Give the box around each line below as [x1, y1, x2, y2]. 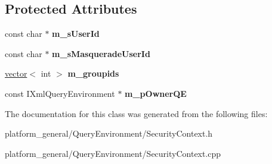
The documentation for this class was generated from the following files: [5, 107, 268, 119]
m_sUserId [52, 27, 100, 40]
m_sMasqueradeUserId [52, 47, 150, 59]
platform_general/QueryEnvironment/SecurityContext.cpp [5, 147, 221, 159]
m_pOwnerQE [125, 87, 187, 99]
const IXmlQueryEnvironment [5, 87, 115, 99]
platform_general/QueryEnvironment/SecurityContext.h [5, 127, 213, 140]
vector [5, 67, 27, 80]
